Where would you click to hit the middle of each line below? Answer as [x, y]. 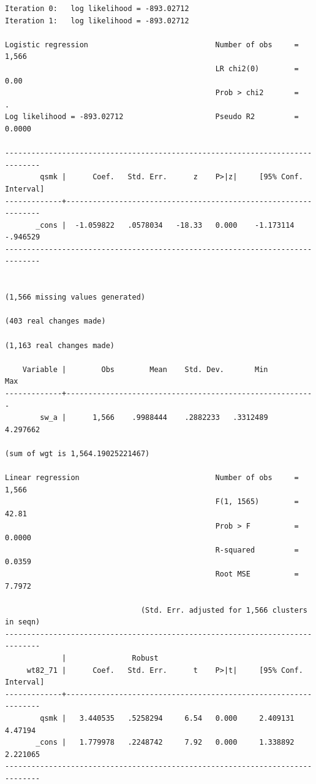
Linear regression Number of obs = [152, 478]
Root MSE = [257, 574]
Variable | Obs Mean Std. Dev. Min [145, 369]
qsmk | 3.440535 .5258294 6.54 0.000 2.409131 [167, 719]
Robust [145, 658]
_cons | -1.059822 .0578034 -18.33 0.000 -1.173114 [165, 225]
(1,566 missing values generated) [75, 297]
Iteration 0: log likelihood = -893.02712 [97, 9]
